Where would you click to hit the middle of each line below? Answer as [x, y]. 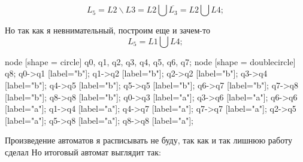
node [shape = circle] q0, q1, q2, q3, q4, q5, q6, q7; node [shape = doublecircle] [150, 61]
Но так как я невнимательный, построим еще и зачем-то [107, 30]
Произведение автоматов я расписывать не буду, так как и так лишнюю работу [149, 140]
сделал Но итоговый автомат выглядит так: [83, 152]
